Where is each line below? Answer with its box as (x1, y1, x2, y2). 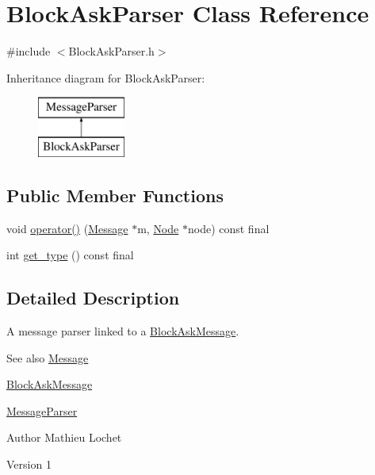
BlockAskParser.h (68, 43, 155, 59)
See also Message (6, 349, 89, 366)
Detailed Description (6, 285, 180, 310)
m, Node (137, 220, 179, 236)
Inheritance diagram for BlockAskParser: (6, 69, 205, 86)
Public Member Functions (6, 182, 224, 207)
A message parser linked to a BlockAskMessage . (6, 323, 239, 339)
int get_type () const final (6, 247, 134, 263)
